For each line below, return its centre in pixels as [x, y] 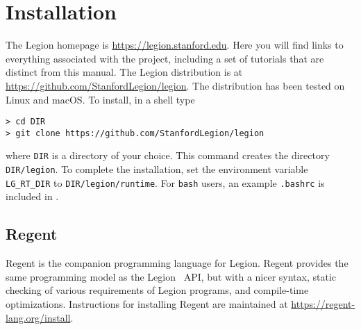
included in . [32, 196]
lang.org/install [38, 317]
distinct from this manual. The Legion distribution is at [124, 72]
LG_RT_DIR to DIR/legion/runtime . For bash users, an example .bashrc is [165, 182]
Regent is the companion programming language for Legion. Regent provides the [177, 263]
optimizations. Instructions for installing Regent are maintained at [147, 303]
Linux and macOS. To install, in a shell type [100, 99]
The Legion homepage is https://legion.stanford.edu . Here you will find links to [175, 45]
